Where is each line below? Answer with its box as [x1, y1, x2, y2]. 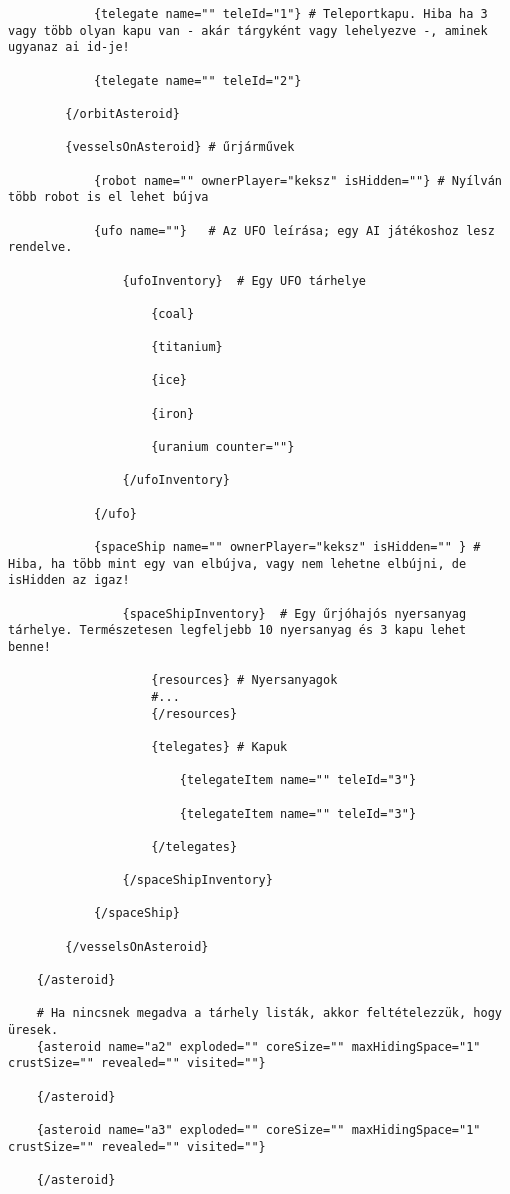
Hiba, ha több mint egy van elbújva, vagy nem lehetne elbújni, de [8, 556, 467, 571]
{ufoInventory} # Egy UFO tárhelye [122, 273, 366, 288]
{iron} [151, 406, 195, 421]
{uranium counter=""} [151, 440, 295, 455]
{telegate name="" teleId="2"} [93, 73, 302, 88]
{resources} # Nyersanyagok [151, 673, 338, 688]
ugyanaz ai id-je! [8, 40, 130, 55]
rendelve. [8, 240, 73, 255]
